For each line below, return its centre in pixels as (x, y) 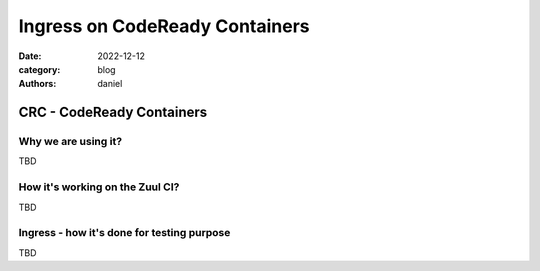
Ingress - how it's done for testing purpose (124, 233)
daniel (110, 84)
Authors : (37, 84)
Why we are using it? (70, 142)
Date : (30, 56)
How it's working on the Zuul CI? (99, 187)
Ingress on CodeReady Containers (164, 26)
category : (39, 69)
